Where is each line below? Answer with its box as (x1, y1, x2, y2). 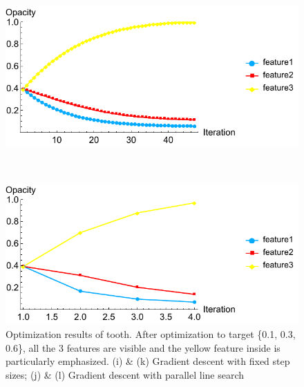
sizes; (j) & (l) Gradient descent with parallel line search (6, 367, 245, 381)
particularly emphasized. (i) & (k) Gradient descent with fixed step (6, 354, 290, 368)
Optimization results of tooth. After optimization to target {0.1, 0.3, (6, 326, 296, 341)
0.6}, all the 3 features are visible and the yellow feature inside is (6, 340, 281, 355)
